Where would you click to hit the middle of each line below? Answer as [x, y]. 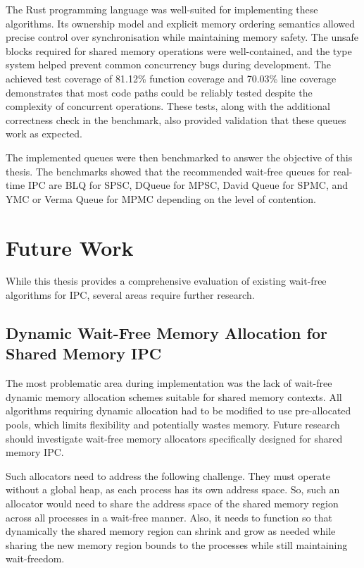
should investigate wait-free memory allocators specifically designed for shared [174, 438]
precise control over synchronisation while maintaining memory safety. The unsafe [182, 37]
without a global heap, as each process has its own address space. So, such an [173, 489]
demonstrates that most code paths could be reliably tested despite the [159, 92]
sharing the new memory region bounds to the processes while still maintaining [177, 544]
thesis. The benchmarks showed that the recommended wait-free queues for [168, 171]
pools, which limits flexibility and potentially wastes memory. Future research [173, 424]
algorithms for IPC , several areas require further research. [130, 295]
